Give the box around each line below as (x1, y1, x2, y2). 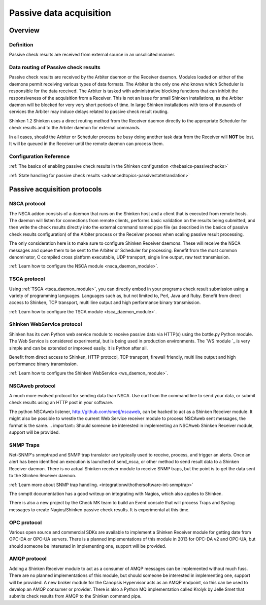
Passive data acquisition (9, 7, 111, 18)
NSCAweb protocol (9, 382, 56, 389)
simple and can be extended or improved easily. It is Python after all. (9, 345, 148, 351)
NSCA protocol (9, 200, 46, 207)
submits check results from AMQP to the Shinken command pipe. (9, 593, 142, 599)
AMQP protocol (9, 555, 47, 562)
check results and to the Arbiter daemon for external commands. (9, 125, 140, 131)
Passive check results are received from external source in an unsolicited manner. (9, 52, 175, 58)
